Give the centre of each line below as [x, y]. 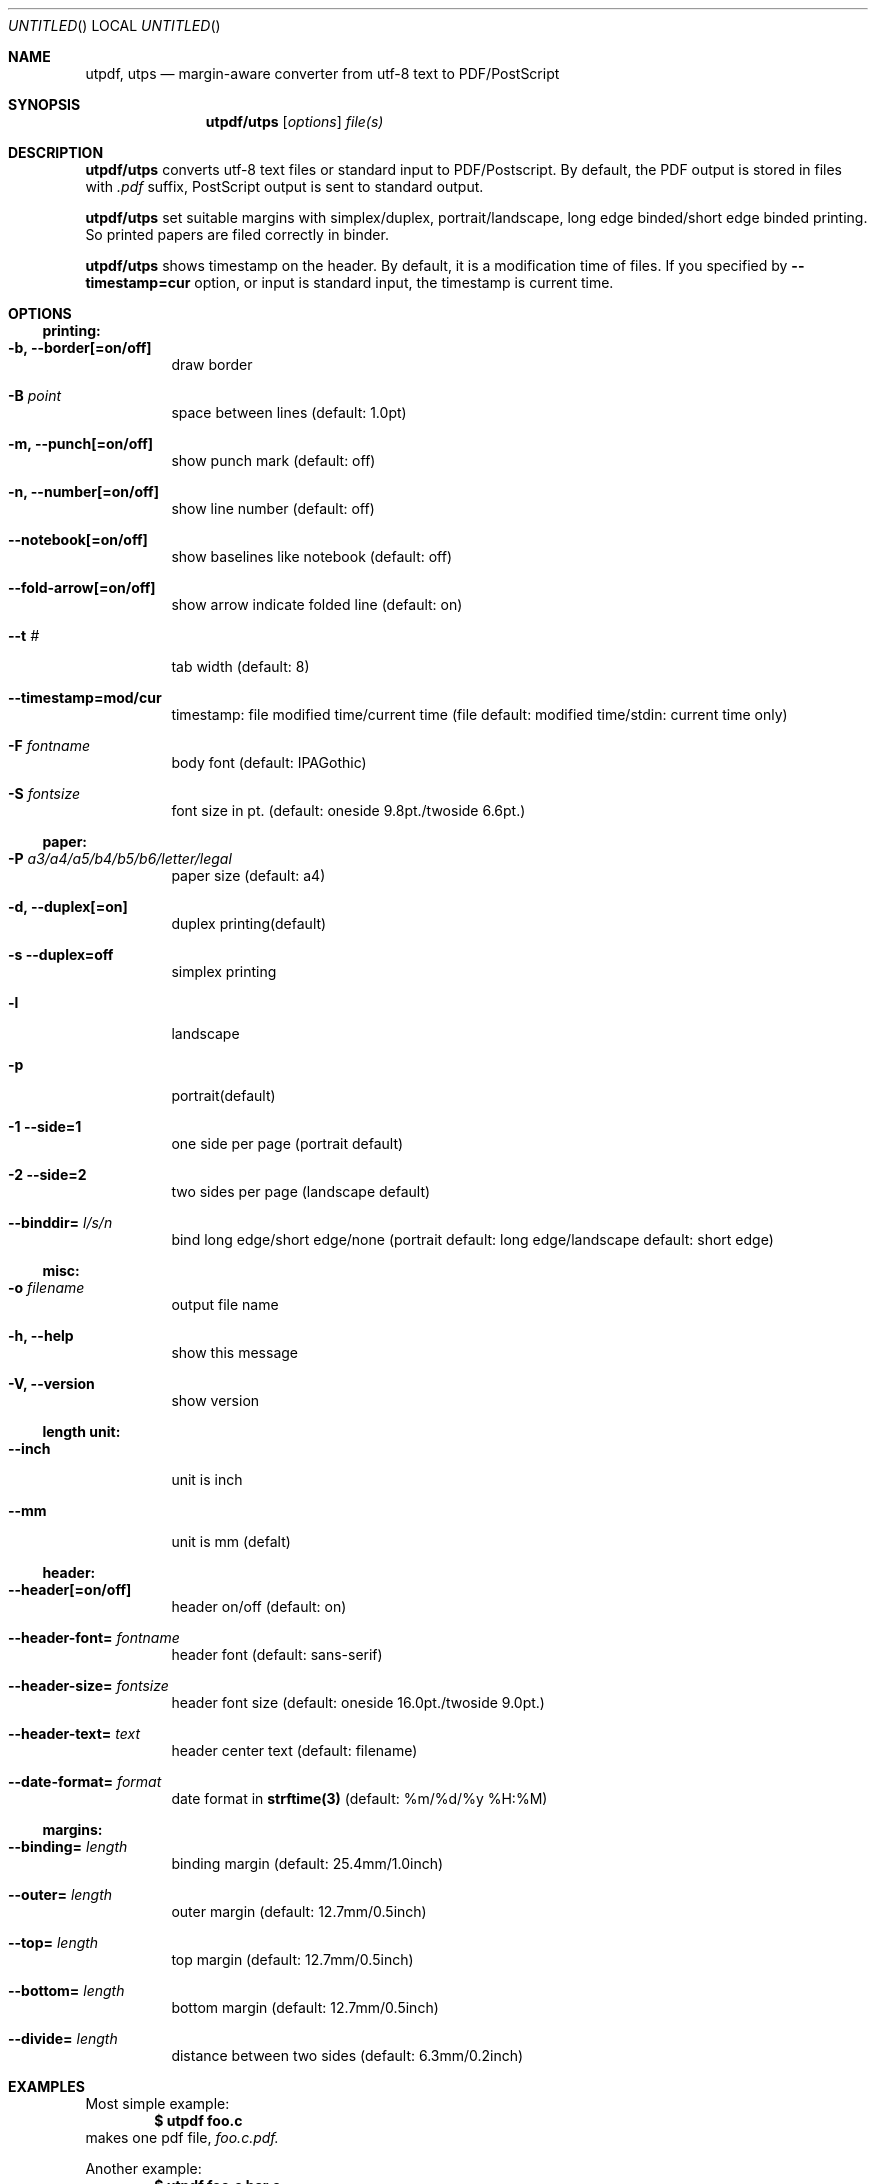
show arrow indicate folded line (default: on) [317, 604]
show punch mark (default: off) [273, 460]
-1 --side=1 [45, 1126]
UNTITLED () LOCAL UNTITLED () [114, 25]
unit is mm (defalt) [231, 1541]
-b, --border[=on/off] [80, 347]
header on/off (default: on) [259, 1606]
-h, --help [41, 1335]
